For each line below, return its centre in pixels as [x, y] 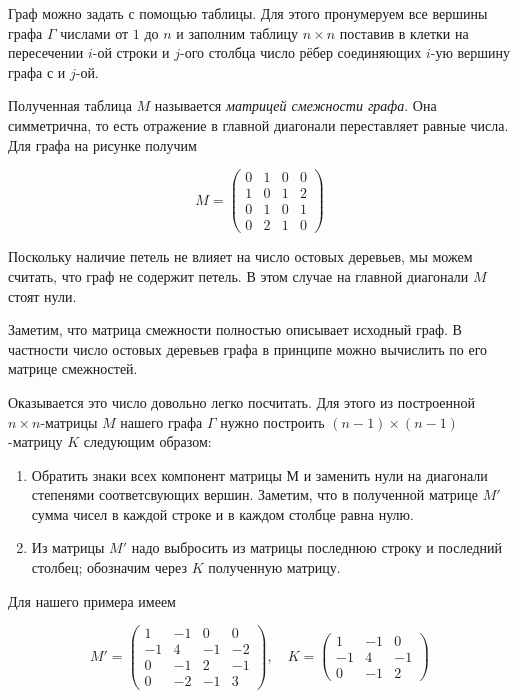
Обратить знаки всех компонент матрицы [156, 474]
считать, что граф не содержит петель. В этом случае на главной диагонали [238, 275]
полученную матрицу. [274, 567]
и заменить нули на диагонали [395, 474]
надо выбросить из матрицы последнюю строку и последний [317, 547]
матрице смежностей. [73, 368]
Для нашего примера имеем [92, 600]
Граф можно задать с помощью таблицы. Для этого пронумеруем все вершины [248, 13]
